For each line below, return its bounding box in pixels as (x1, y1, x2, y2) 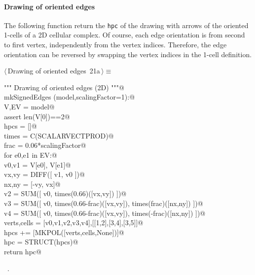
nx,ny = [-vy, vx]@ (4, 178, 61, 189)
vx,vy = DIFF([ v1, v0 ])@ (4, 169, 85, 179)
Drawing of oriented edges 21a (7, 66, 100, 76)
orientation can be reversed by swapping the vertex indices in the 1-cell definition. (4, 49, 252, 59)
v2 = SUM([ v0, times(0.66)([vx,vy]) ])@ (4, 188, 127, 199)
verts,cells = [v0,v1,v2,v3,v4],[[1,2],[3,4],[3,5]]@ (4, 217, 144, 228)
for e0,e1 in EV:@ (4, 149, 57, 160)
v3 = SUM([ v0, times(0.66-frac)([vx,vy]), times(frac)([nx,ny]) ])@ (4, 198, 203, 208)
